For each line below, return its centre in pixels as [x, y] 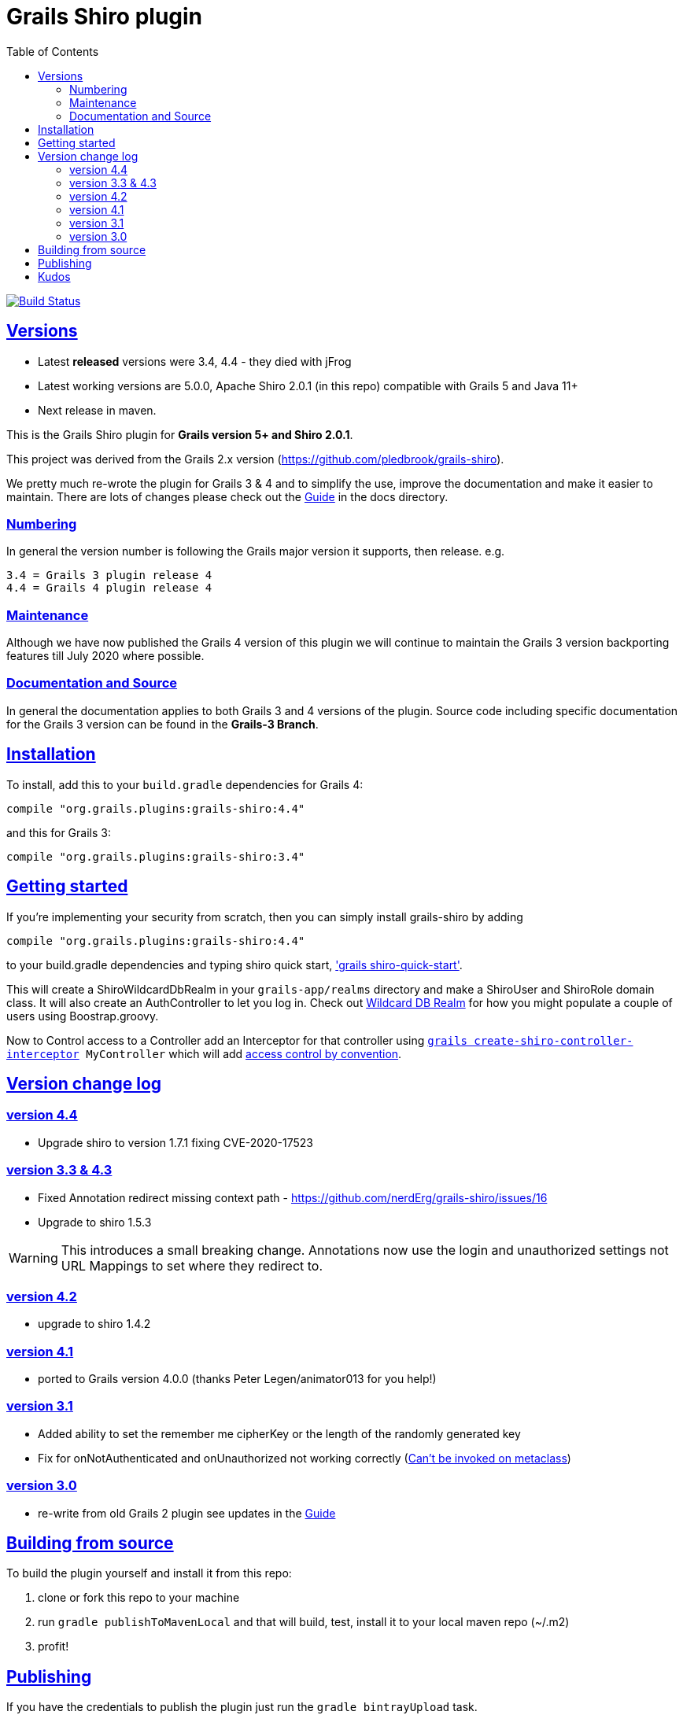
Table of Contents [53, 51]
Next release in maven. [97, 410]
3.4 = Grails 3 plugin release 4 [109, 575]
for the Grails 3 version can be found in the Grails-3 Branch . [162, 724]
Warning [33, 1258]
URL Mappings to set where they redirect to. [192, 1265]
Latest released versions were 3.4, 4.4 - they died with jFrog [195, 361]
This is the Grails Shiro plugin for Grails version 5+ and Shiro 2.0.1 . [180, 434]
